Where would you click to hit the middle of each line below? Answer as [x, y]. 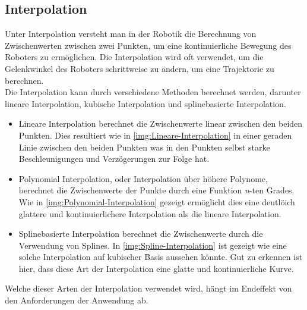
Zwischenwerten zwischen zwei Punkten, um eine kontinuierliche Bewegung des [148, 45]
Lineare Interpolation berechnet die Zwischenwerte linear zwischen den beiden [161, 123]
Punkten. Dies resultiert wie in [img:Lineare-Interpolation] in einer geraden [155, 135]
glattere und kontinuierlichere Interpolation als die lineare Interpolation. [150, 213]
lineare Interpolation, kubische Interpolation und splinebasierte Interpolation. [145, 103]
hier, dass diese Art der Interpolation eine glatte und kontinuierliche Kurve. [156, 268]
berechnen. [24, 80]
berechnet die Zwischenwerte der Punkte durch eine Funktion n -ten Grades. [156, 190]
